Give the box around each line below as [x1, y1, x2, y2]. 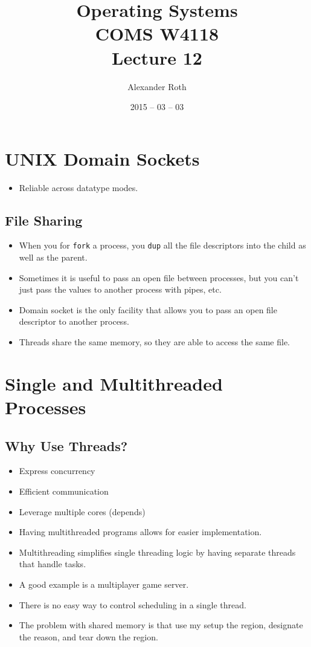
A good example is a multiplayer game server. [19, 577, 189, 590]
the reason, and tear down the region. [19, 630, 158, 643]
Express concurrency [19, 464, 95, 477]
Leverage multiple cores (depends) [19, 505, 146, 518]
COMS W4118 [95, 21, 219, 46]
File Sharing [5, 210, 83, 229]
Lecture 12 [112, 45, 202, 70]
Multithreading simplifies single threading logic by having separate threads [19, 545, 296, 558]
